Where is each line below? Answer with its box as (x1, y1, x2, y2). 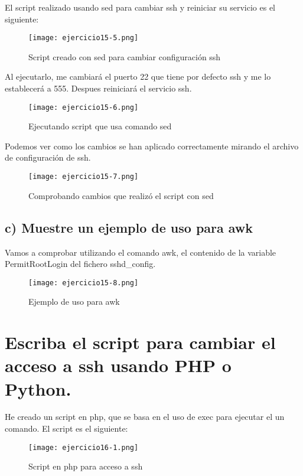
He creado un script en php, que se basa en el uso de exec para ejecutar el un (5, 410, 285, 423)
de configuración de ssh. (5, 151, 91, 164)
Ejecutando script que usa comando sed (28, 120, 172, 132)
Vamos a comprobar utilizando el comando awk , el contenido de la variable (5, 246, 276, 258)
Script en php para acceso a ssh (28, 460, 143, 472)
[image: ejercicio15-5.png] (28, 34, 139, 43)
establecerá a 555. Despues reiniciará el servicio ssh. (5, 82, 192, 94)
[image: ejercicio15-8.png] (28, 278, 139, 287)
